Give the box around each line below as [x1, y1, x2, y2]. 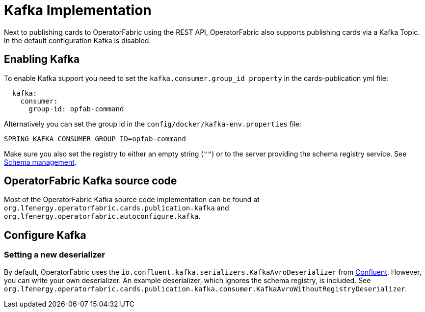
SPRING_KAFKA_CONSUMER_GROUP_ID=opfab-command [4, 134, 186, 143]
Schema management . [4, 157, 77, 166]
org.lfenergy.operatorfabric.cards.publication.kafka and [4, 204, 229, 212]
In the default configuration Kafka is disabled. [4, 36, 151, 45]
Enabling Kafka [4, 53, 80, 66]
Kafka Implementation [4, 2, 152, 19]
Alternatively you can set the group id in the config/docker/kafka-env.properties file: [4, 119, 301, 128]
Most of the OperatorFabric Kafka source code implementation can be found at [4, 195, 260, 204]
